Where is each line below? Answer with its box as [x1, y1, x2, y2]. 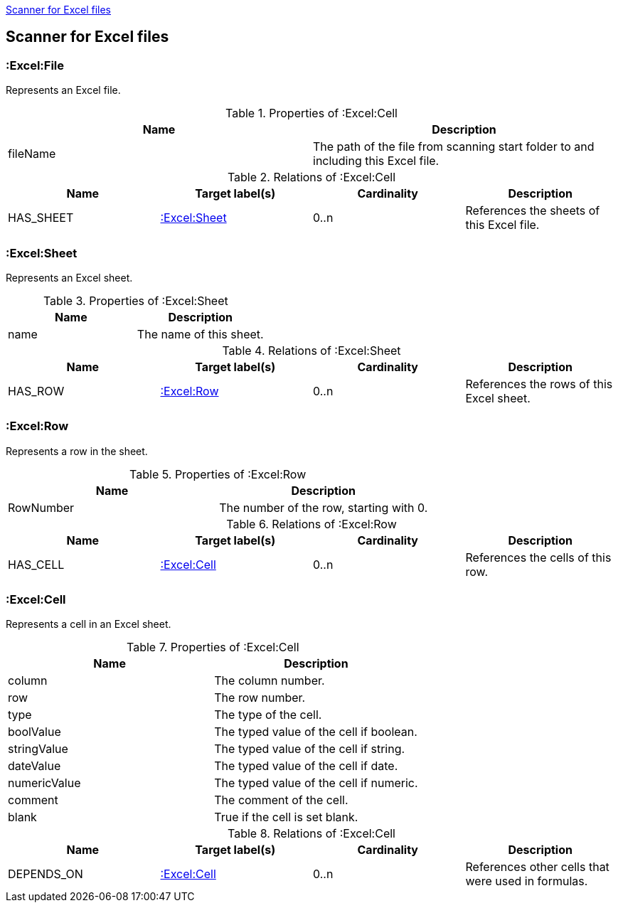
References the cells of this [465, 550, 612, 565]
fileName [8, 146, 56, 161]
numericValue [8, 776, 81, 791]
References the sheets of [465, 203, 600, 218]
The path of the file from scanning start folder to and [313, 139, 595, 154]
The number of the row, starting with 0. [219, 500, 428, 515]
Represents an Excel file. [6, 84, 121, 97]
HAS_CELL [8, 557, 65, 572]
